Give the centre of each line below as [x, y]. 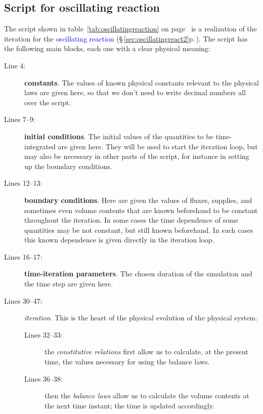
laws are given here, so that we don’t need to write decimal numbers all [135, 92]
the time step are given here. [69, 284]
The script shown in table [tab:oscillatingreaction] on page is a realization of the [130, 29]
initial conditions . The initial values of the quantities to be [119, 136]
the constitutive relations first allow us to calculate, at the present [146, 351]
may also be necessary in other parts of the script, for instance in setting [137, 156]
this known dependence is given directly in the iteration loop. [119, 240]
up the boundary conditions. [68, 166]
